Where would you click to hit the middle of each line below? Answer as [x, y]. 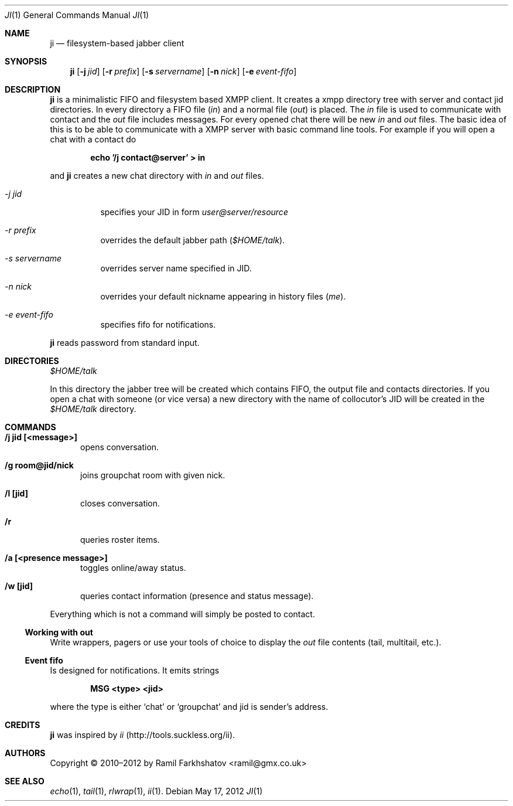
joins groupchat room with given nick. [153, 475]
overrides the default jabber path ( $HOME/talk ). [193, 240]
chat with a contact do [93, 139]
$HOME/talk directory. [93, 409]
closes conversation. [120, 503]
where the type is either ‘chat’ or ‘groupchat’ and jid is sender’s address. [189, 707]
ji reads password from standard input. [125, 343]
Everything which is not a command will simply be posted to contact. [182, 614]
